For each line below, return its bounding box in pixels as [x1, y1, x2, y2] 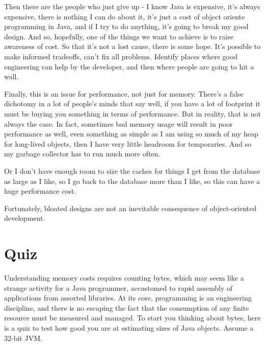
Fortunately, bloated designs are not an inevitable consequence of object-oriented [4, 202, 257, 213]
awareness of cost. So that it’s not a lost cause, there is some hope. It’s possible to [4, 41, 261, 52]
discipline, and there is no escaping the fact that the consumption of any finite [4, 302, 249, 313]
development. [4, 213, 45, 223]
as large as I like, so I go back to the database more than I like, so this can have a [4, 175, 260, 186]
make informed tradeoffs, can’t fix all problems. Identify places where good [4, 51, 238, 61]
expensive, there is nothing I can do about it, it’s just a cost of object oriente [4, 11, 245, 21]
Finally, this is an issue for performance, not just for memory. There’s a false [4, 88, 244, 99]
